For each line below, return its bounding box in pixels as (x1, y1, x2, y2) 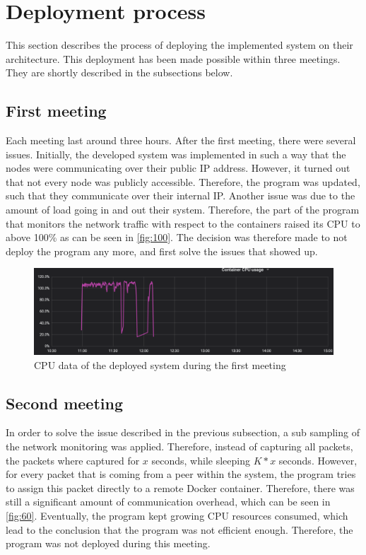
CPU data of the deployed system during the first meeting (34, 357, 286, 372)
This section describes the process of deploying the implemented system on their (6, 37, 353, 52)
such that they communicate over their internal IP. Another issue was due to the (6, 188, 355, 203)
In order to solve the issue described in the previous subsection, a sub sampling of (6, 425, 360, 440)
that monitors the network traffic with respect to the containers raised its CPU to (6, 216, 360, 230)
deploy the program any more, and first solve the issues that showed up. (6, 243, 318, 258)
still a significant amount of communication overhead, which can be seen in (6, 494, 331, 509)
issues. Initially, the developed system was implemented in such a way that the (6, 146, 346, 161)
